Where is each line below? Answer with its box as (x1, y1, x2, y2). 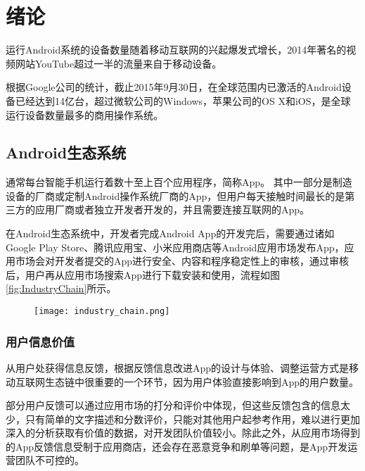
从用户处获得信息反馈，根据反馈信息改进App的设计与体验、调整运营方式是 (6, 360, 350, 375)
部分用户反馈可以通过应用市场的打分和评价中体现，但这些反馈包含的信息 (6, 398, 340, 413)
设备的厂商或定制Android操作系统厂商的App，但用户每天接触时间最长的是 (6, 188, 345, 203)
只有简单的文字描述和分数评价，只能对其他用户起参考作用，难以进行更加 (25, 411, 360, 426)
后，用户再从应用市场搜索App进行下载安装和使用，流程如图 (6, 267, 281, 282)
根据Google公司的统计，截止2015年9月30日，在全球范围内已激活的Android (6, 80, 342, 94)
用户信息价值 (6, 332, 75, 350)
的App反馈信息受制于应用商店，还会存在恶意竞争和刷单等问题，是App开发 (6, 439, 348, 453)
